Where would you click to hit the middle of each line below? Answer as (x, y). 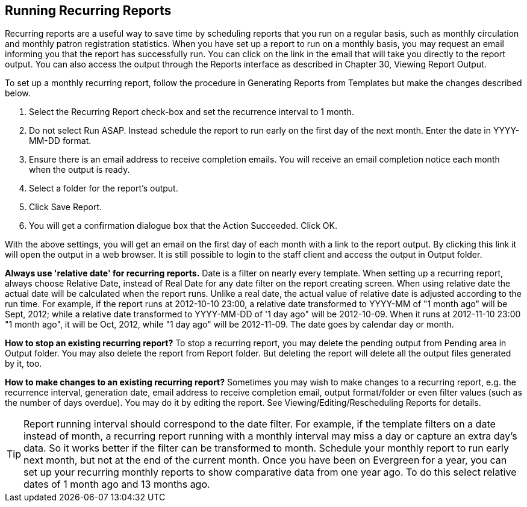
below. (18, 93)
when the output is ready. (80, 170)
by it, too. (23, 364)
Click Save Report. (65, 207)
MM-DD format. (60, 141)
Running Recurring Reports (88, 11)
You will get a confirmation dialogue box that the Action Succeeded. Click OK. (183, 226)
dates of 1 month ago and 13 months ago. (117, 484)
